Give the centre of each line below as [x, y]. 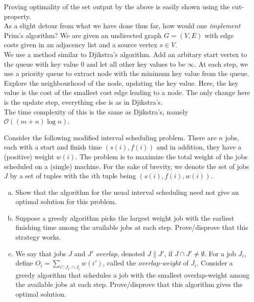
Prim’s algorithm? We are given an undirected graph [83, 35]
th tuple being [115, 176]
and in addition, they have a [199, 147]
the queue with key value [41, 64]
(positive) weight [29, 156]
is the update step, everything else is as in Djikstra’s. [83, 102]
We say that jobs [41, 253]
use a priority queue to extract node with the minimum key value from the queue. [127, 73]
